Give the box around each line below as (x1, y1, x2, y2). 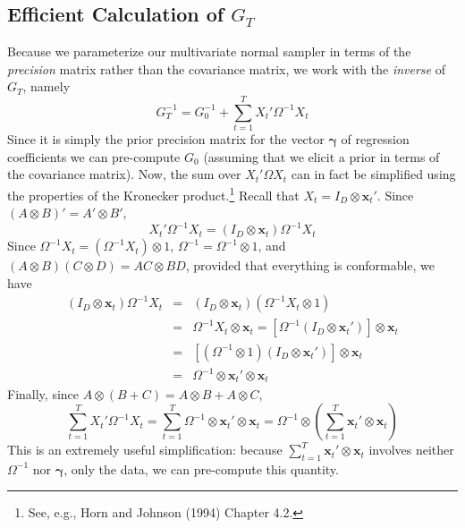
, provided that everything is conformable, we (185, 256, 435, 275)
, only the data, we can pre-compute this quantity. (63, 459, 339, 478)
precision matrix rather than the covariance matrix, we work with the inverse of (7, 59, 445, 78)
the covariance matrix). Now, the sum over (7, 165, 241, 183)
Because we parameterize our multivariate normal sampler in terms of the (7, 42, 411, 61)
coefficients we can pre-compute (7, 147, 181, 166)
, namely (22, 77, 71, 96)
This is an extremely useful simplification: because (7, 440, 283, 459)
